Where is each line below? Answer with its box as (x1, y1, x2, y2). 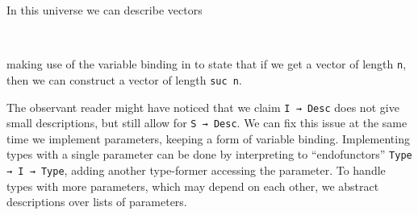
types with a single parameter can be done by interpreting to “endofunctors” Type (6, 146, 412, 163)
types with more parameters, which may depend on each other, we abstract (6, 177, 379, 194)
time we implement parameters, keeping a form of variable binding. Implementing (6, 130, 410, 147)
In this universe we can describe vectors (6, 2, 203, 18)
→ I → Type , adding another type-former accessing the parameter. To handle (6, 162, 386, 179)
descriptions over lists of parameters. (6, 193, 187, 210)
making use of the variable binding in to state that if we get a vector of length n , (6, 56, 407, 72)
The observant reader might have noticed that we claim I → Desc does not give (6, 98, 399, 115)
